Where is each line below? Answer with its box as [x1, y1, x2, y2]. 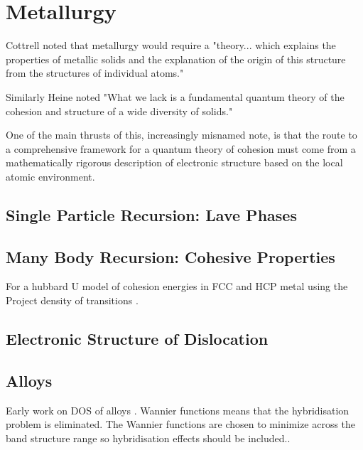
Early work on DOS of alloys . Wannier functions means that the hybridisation [6, 402, 350, 417]
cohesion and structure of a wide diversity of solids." [6, 103, 233, 118]
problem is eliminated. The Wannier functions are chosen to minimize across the [6, 417, 356, 432]
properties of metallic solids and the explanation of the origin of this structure [6, 51, 346, 66]
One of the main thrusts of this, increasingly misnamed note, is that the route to [6, 127, 357, 142]
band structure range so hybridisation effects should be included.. [6, 430, 291, 445]
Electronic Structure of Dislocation [6, 328, 269, 350]
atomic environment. [6, 168, 95, 183]
